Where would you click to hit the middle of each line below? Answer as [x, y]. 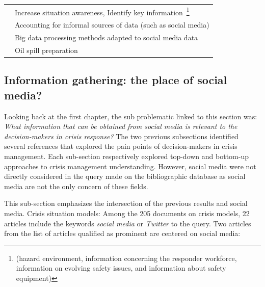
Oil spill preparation [46, 50]
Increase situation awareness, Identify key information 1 [102, 11]
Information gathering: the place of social [116, 80]
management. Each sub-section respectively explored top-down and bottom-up [127, 156]
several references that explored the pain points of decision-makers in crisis [121, 146]
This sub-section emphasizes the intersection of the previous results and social [126, 203]
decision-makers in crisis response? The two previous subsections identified [121, 136]
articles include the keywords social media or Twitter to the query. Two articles [128, 223]
